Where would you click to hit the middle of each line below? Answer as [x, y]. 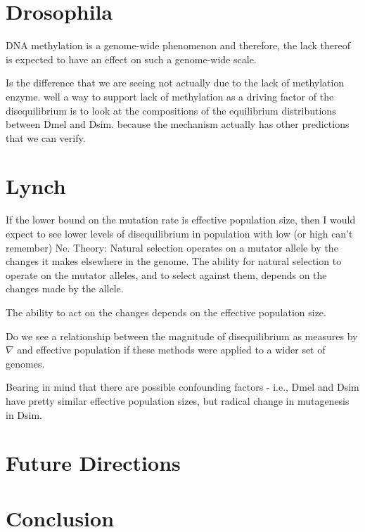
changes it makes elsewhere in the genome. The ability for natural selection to [174, 261]
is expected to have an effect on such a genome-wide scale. [131, 59]
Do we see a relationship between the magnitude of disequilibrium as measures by [182, 336]
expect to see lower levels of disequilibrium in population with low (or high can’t [179, 233]
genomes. [25, 363]
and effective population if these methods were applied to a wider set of [171, 350]
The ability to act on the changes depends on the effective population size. [166, 312]
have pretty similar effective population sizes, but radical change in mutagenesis [178, 400]
